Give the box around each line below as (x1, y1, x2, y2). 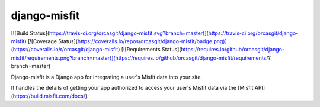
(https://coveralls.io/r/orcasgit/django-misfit (11, 46, 119, 53)
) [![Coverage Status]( (24, 37, 78, 44)
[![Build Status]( (11, 30, 50, 37)
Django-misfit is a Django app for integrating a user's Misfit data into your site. (11, 73, 203, 80)
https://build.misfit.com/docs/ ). (12, 92, 89, 100)
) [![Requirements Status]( (117, 46, 181, 53)
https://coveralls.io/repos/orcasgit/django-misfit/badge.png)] (77, 37, 228, 44)
